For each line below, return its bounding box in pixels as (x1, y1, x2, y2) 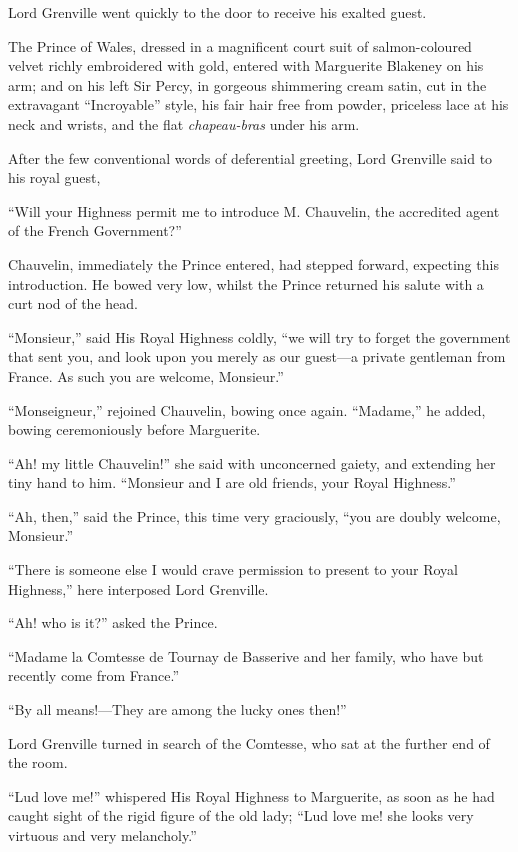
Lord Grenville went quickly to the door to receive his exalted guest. (8, 2, 427, 22)
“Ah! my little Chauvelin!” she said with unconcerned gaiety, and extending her (8, 452, 496, 473)
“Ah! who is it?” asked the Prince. (8, 612, 218, 633)
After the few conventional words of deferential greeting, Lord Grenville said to (8, 147, 493, 168)
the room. (8, 752, 68, 773)
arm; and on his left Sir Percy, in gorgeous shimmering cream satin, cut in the (8, 74, 487, 95)
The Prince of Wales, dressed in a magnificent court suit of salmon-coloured (8, 35, 472, 56)
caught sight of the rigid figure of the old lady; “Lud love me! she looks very (8, 805, 474, 826)
